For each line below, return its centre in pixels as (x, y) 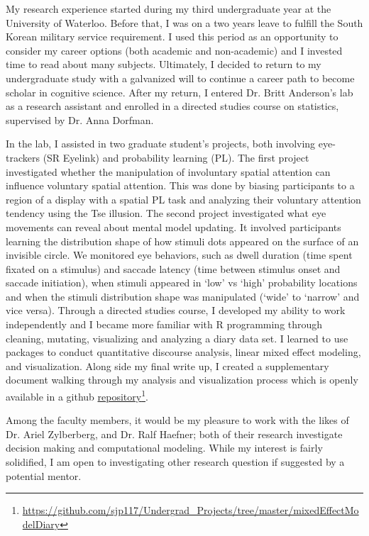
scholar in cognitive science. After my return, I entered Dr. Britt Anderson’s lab (180, 92)
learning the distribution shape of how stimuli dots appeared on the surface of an (182, 241)
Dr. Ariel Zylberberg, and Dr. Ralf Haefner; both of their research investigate (174, 434)
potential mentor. (44, 475)
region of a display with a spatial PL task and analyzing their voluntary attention (183, 199)
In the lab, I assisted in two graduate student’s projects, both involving (161, 144)
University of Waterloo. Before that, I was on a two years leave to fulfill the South (184, 22)
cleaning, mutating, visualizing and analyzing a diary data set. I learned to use (177, 338)
